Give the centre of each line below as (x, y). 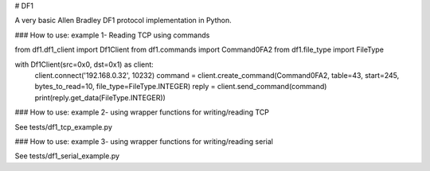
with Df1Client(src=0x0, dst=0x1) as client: (84, 64)
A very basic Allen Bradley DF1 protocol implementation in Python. (123, 21)
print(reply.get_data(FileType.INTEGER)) (100, 97)
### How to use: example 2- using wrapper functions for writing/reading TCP (142, 112)
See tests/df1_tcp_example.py (64, 126)
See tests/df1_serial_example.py (67, 156)
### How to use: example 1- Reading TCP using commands (112, 35)
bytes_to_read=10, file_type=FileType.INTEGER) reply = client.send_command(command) (181, 87)
